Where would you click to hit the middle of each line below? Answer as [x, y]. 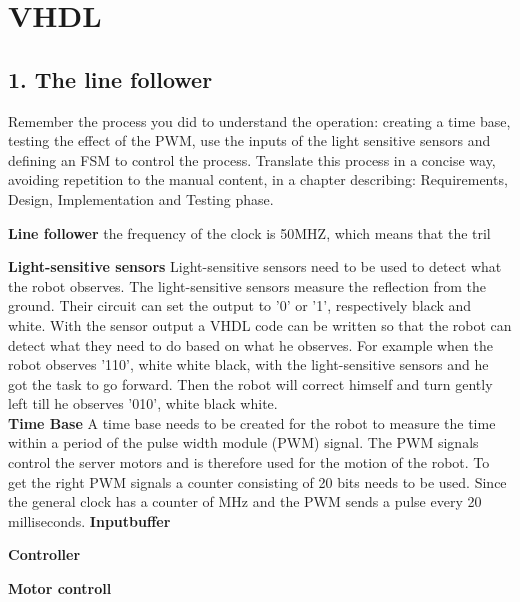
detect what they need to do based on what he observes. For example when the [251, 344]
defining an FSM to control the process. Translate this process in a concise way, [252, 159]
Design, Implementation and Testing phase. [141, 198]
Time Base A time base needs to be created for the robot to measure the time [252, 422]
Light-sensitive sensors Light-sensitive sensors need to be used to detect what [255, 266]
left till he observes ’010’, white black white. [143, 403]
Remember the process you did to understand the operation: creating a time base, [259, 120]
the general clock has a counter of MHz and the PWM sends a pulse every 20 [245, 501]
